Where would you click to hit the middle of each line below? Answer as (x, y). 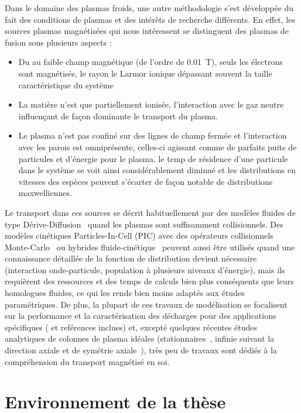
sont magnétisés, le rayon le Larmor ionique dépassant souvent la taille (145, 73)
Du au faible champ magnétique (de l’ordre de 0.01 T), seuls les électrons (150, 62)
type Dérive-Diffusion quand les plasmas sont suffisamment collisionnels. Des (144, 224)
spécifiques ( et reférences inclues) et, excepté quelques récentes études (131, 327)
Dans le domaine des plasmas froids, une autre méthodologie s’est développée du (149, 8)
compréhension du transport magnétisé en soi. (87, 361)
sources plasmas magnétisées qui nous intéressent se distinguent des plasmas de (147, 31)
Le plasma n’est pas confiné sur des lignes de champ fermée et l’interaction (153, 135)
